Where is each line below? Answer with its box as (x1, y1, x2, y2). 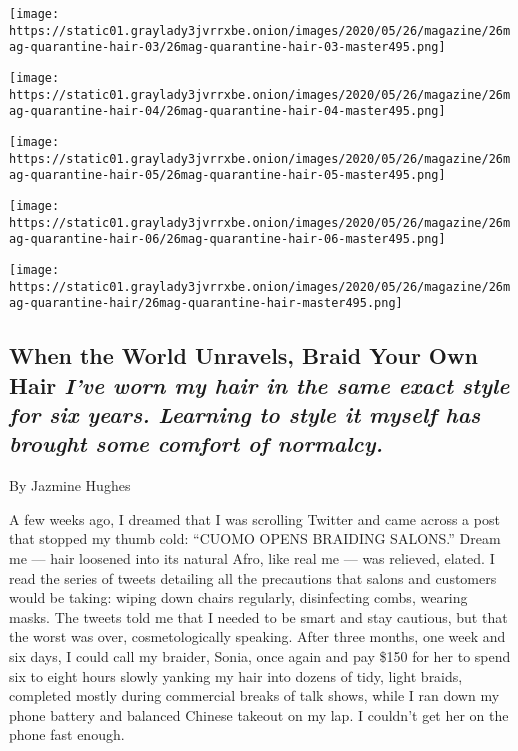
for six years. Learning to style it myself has (9, 399, 481, 430)
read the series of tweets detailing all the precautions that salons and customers (9, 567, 497, 588)
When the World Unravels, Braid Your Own (9, 340, 478, 371)
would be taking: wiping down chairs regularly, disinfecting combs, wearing (9, 587, 468, 608)
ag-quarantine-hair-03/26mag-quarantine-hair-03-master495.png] (9, 40, 446, 55)
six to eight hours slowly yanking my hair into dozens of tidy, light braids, (9, 665, 463, 686)
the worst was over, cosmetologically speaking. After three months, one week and (9, 626, 506, 647)
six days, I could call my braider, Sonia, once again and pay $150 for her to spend (9, 645, 511, 666)
